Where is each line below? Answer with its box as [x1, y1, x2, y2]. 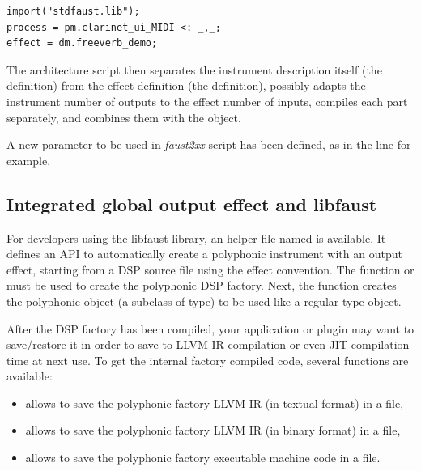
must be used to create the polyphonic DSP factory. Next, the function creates [6, 277, 397, 294]
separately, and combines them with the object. [6, 108, 241, 125]
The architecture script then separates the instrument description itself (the [6, 61, 382, 78]
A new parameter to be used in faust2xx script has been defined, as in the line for [6, 136, 411, 153]
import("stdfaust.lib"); [6, 6, 140, 17]
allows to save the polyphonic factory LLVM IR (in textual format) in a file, [25, 394, 404, 411]
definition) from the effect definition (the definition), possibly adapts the [6, 77, 366, 94]
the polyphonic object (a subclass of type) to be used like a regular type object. [6, 292, 402, 309]
